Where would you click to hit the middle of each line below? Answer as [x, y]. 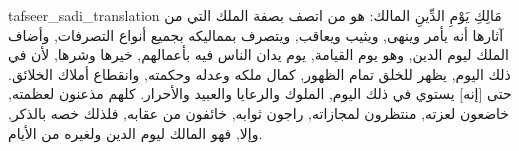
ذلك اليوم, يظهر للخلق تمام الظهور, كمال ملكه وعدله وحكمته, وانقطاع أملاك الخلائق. [259, 73]
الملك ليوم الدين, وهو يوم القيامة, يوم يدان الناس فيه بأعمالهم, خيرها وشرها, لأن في [258, 54]
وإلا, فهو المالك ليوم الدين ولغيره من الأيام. [135, 132]
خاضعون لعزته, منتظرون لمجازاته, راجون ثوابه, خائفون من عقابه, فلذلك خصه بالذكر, [258, 112]
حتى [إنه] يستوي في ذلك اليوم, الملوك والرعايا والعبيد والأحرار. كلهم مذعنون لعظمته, [260, 93]
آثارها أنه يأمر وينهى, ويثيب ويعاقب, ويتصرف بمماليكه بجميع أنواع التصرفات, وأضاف [256, 34]
